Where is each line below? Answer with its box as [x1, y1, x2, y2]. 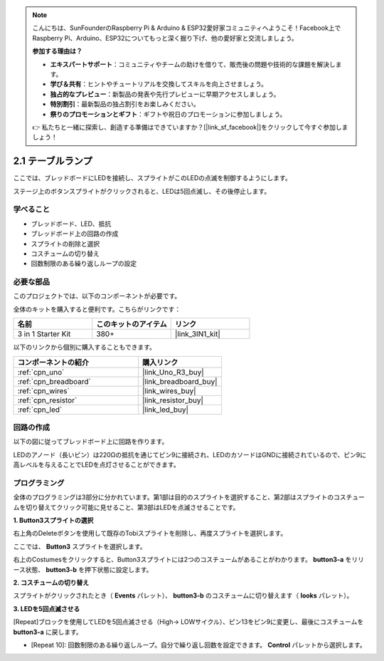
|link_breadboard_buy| [142, 376, 218, 386]
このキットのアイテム [96, 319, 167, 329]
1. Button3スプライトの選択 [13, 516, 94, 525]
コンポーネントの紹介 [17, 357, 89, 367]
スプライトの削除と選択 [31, 239, 100, 248]
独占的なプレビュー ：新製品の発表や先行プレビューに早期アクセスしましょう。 [50, 90, 280, 98]
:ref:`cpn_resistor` [17, 395, 78, 405]
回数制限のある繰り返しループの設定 [31, 259, 137, 268]
